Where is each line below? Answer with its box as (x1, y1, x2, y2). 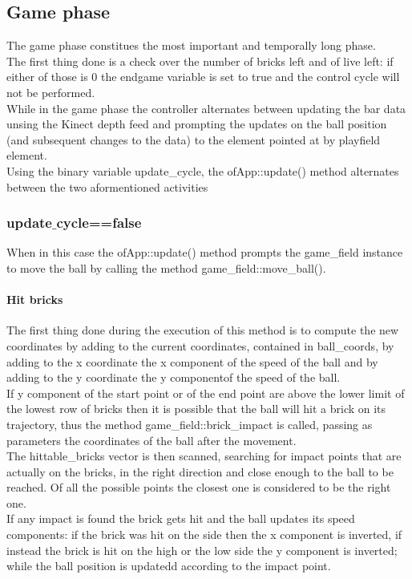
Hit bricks (6, 291, 63, 308)
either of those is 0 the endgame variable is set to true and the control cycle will (6, 68, 400, 85)
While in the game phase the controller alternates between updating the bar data (6, 99, 406, 116)
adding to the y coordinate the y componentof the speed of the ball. (6, 369, 341, 386)
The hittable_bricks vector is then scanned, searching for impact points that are (6, 447, 402, 464)
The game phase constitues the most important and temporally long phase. (6, 37, 376, 54)
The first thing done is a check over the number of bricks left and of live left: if (6, 52, 394, 69)
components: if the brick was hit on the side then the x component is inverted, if (6, 526, 402, 543)
